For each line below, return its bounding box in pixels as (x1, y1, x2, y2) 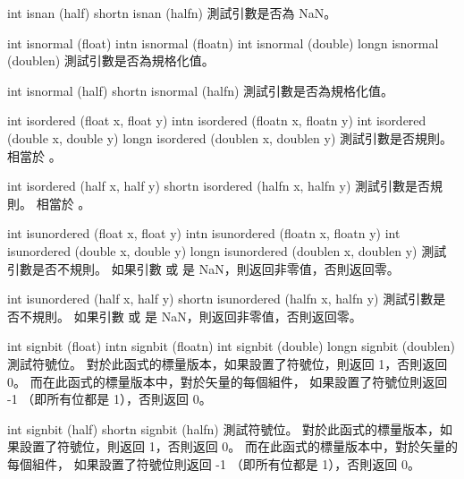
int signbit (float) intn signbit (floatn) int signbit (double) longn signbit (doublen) (7, 337, 455, 355)
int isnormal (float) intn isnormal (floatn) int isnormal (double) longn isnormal (7, 33, 439, 52)
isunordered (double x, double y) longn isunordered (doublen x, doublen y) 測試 (7, 241, 447, 260)
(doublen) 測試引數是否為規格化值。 (7, 51, 215, 70)
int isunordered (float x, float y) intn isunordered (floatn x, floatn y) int (7, 224, 401, 243)
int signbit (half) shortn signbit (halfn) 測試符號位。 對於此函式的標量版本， (7, 419, 441, 438)
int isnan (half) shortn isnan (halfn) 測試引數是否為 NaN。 (7, 4, 337, 21)
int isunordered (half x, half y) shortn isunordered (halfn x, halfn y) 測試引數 (7, 289, 434, 308)
